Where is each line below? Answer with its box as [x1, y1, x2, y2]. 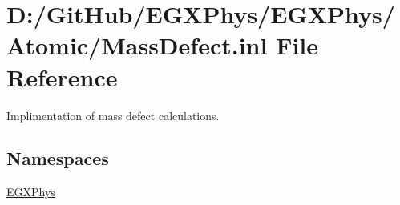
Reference [6, 60, 118, 93]
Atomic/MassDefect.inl [6, 29, 268, 62]
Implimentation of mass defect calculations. [6, 107, 220, 123]
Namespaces [6, 146, 109, 171]
